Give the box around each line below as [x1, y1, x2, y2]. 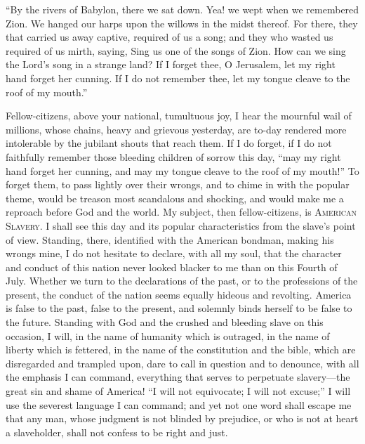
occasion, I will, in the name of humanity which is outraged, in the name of [6, 328, 330, 343]
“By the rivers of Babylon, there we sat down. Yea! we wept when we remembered [6, 2, 359, 16]
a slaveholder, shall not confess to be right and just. [6, 424, 228, 439]
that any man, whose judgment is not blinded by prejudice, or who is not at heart [6, 411, 359, 426]
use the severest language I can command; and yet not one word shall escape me [6, 397, 352, 412]
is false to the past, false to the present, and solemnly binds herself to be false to [6, 301, 352, 315]
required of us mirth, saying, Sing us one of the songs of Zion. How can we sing [6, 43, 346, 58]
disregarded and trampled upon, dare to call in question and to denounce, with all [6, 355, 359, 370]
